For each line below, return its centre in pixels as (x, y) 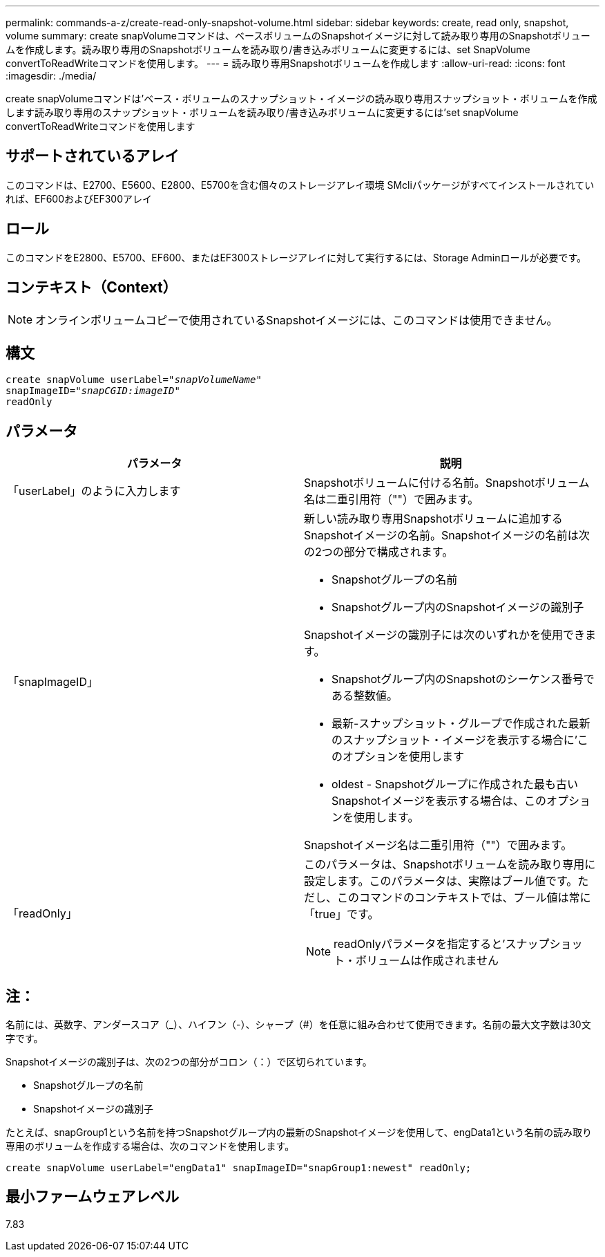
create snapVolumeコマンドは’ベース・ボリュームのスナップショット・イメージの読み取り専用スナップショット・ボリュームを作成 (301, 99)
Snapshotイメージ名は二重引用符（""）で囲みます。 (438, 845)
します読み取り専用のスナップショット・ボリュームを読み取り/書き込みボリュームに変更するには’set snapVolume (262, 112)
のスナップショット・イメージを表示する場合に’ (454, 740)
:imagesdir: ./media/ (51, 76)
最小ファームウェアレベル (93, 1197)
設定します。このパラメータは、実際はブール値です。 (441, 881)
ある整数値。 (365, 696)
